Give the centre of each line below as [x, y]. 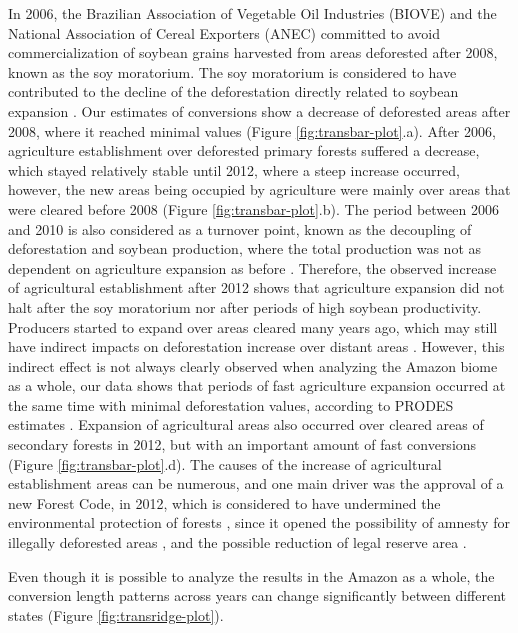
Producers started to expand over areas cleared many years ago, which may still [253, 326]
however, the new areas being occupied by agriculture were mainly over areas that [259, 189]
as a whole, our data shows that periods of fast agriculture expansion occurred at [257, 385]
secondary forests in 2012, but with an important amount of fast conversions [242, 444]
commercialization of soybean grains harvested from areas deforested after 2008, [253, 52]
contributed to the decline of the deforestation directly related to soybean [233, 91]
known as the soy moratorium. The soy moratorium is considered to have [232, 71]
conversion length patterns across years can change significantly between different [257, 595]
